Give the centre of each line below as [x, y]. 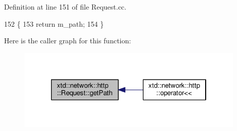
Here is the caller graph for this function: [68, 41]
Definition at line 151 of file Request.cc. [65, 7]
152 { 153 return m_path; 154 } [54, 23]
